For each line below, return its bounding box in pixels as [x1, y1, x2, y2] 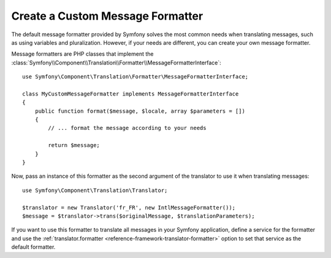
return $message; [48, 142, 101, 149]
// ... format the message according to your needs [48, 124, 207, 132]
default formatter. [11, 243, 56, 251]
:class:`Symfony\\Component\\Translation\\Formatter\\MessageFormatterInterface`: [11, 59, 222, 66]
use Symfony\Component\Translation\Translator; [22, 187, 168, 194]
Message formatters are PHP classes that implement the [11, 50, 154, 58]
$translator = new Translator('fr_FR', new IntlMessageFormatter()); [22, 204, 236, 211]
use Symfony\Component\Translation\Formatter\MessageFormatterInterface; [22, 74, 249, 80]
